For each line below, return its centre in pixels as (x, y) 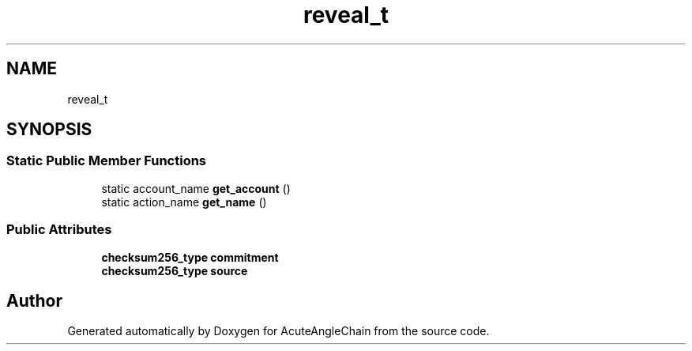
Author (34, 300)
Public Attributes (59, 230)
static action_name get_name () (184, 202)
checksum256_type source (175, 270)
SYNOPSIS (49, 130)
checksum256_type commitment (190, 257)
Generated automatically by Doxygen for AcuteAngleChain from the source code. (278, 331)
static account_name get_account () (196, 188)
